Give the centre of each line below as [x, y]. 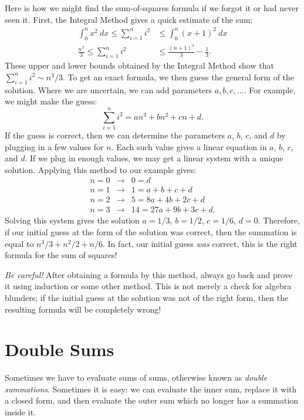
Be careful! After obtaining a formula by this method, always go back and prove [149, 274]
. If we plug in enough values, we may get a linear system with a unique [154, 158]
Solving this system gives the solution [72, 220]
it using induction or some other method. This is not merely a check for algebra [148, 286]
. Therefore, [279, 220]
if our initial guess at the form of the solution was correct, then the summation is [151, 232]
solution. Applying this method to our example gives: [101, 169]
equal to [19, 243]
